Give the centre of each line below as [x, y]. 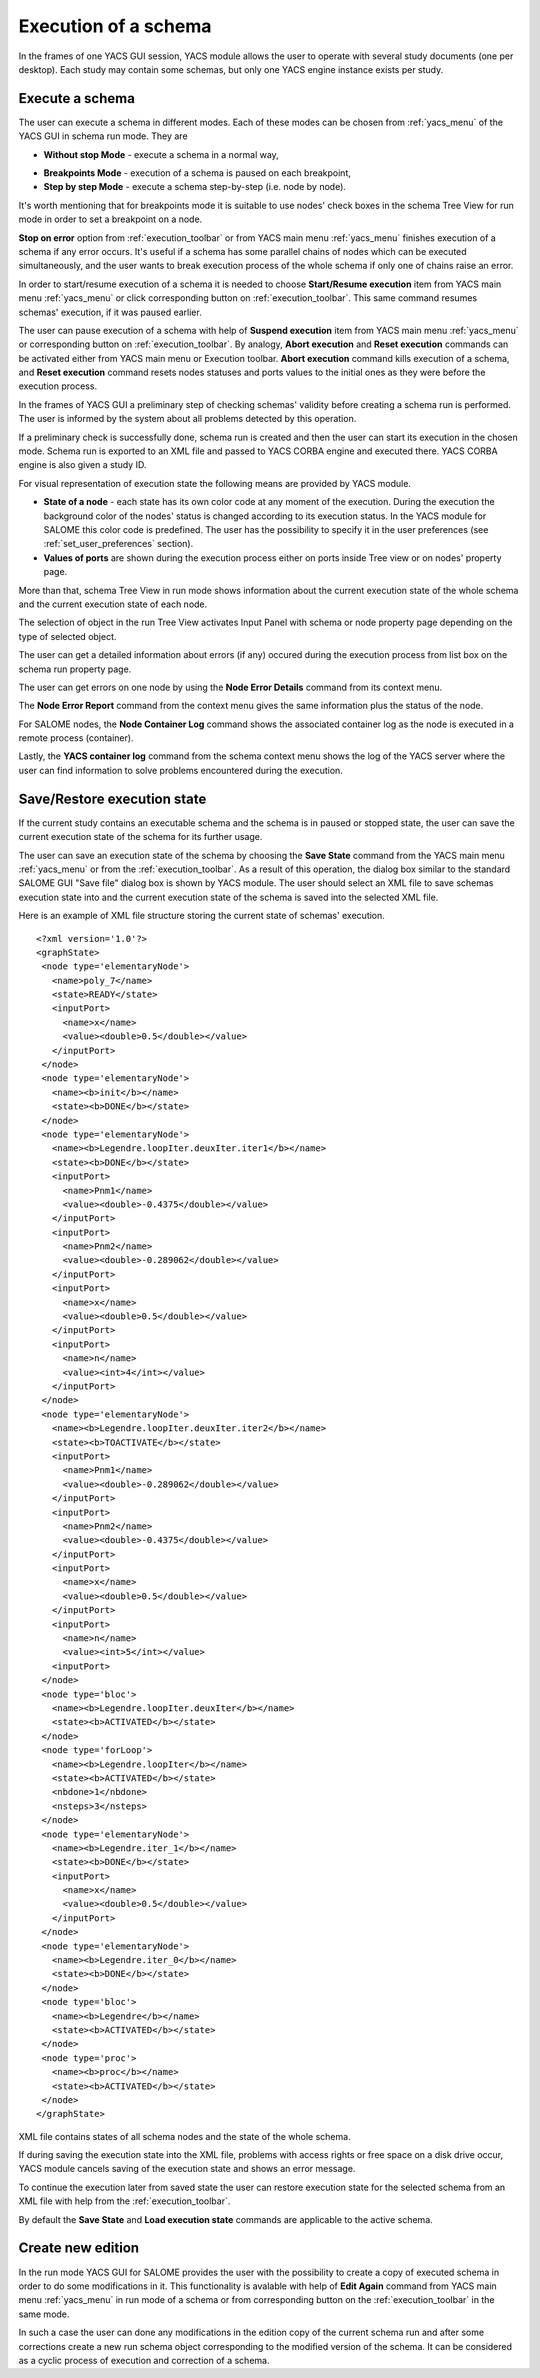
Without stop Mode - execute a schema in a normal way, [161, 154]
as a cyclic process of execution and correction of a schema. [144, 2360]
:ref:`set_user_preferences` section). [118, 544]
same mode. [44, 2314]
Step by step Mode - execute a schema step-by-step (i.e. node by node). [195, 187]
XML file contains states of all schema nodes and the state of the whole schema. [184, 2136]
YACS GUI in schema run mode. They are [103, 136]
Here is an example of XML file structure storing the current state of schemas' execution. [201, 916]
